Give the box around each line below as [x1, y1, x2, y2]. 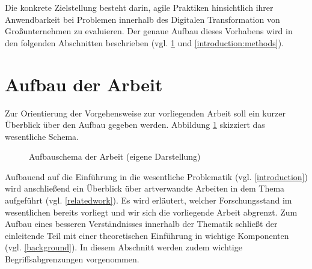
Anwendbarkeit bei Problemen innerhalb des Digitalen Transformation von [5, 13, 280, 25]
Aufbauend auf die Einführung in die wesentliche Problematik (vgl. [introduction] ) [5, 170, 308, 183]
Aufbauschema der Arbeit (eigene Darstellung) [29, 150, 201, 163]
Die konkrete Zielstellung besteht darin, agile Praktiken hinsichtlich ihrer [5, 1, 274, 13]
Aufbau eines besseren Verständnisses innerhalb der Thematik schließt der [5, 217, 278, 230]
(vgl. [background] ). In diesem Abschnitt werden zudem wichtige [5, 241, 242, 253]
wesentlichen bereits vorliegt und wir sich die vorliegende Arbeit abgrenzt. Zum [5, 205, 298, 218]
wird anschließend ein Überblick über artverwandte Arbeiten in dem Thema [5, 182, 285, 195]
